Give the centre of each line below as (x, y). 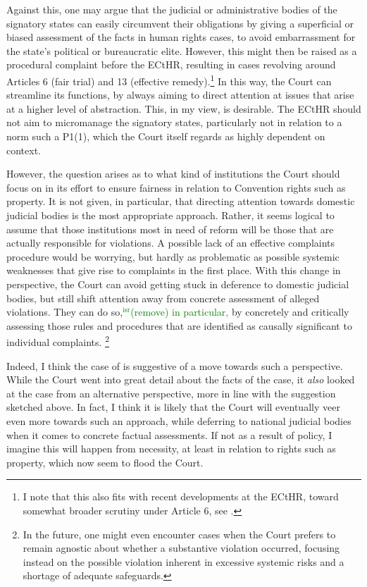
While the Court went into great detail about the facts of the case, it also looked (181, 379)
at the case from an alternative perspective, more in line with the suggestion (171, 393)
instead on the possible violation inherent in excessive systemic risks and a (183, 561)
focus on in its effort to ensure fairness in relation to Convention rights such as (176, 187)
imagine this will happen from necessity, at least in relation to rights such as (171, 449)
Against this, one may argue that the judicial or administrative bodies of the (172, 9)
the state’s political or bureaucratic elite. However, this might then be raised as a (182, 50)
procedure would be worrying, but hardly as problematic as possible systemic (173, 256)
